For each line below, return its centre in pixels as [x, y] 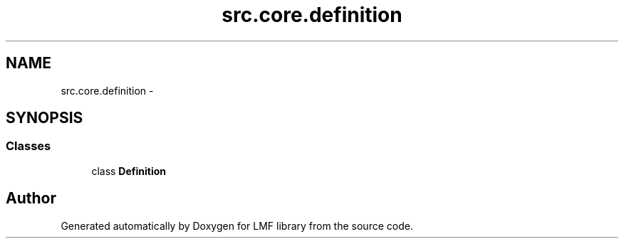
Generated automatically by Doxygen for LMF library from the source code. [237, 226]
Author [31, 198]
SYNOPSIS [45, 118]
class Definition [129, 171]
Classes [28, 146]
